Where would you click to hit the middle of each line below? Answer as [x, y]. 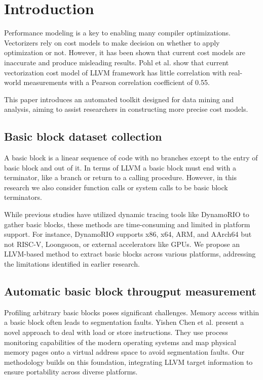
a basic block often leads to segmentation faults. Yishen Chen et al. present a [124, 322]
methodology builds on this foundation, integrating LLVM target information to [128, 362]
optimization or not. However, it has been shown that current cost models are [125, 52]
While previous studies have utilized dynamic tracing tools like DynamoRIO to [127, 214]
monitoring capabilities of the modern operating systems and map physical [120, 342]
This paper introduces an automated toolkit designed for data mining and [119, 99]
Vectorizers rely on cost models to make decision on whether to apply [112, 42]
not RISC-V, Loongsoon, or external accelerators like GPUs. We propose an [122, 244]
